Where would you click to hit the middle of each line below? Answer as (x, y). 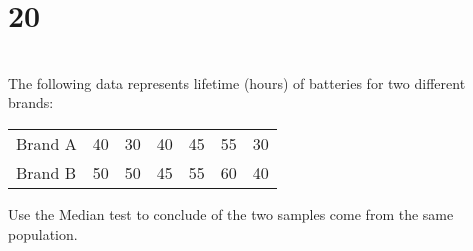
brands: (31, 102)
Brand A (46, 143)
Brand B (46, 172)
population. (43, 233)
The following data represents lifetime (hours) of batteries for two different (237, 82)
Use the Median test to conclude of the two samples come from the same (231, 213)
